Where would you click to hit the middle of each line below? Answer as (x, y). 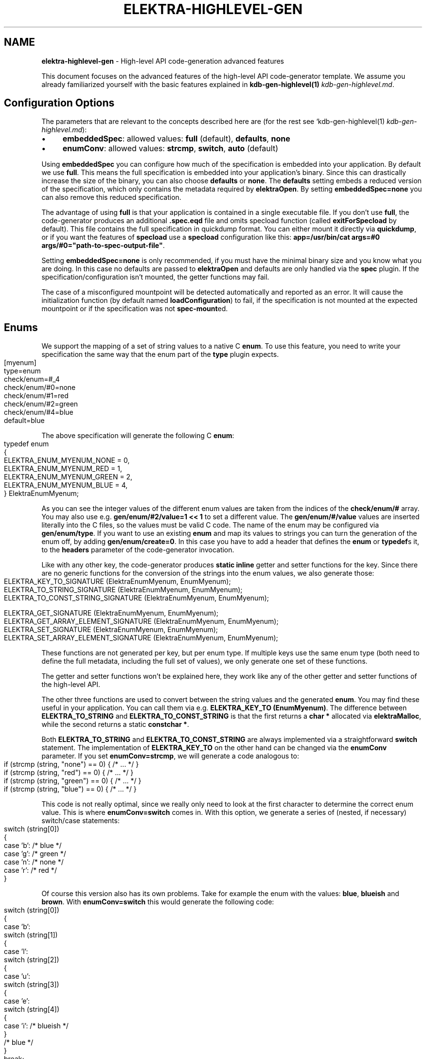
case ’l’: (16, 952)
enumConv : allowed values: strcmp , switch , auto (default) (170, 149)
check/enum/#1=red (36, 396)
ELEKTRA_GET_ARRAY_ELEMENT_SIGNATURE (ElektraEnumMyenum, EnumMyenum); (141, 621)
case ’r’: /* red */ (30, 870)
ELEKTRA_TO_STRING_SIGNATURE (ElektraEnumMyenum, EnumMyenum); (123, 590)
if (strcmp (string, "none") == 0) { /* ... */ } (71, 764)
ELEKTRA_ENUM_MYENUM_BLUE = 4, (66, 485)
